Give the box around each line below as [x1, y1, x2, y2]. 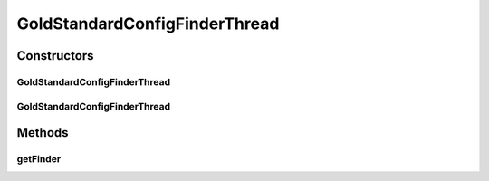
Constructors [16, 48, 94, 63]
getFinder [16, 153, 62, 166]
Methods [16, 125, 69, 140]
